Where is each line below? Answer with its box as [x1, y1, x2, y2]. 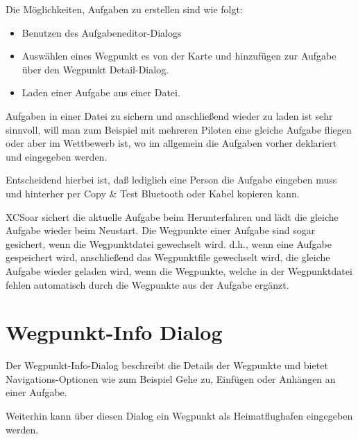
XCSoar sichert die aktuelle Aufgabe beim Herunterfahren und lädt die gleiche [6, 209, 339, 224]
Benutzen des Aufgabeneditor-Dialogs [22, 25, 182, 39]
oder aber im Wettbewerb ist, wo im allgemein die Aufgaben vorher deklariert [6, 136, 337, 150]
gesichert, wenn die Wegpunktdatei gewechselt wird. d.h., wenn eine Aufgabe [6, 236, 332, 251]
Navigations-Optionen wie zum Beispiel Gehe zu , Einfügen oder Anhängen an [6, 371, 336, 386]
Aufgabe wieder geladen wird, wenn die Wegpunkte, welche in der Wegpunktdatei [6, 263, 352, 278]
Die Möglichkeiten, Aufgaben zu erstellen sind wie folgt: [6, 2, 243, 16]
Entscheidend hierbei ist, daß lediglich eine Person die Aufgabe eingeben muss [6, 172, 337, 187]
